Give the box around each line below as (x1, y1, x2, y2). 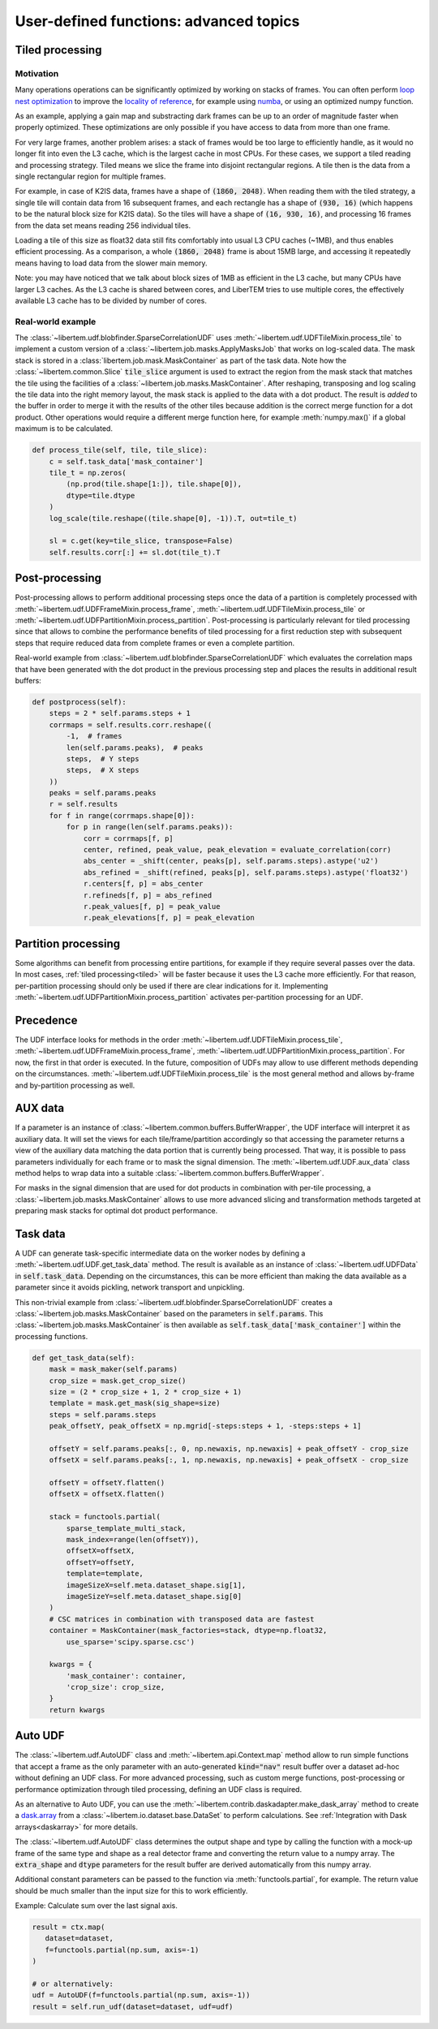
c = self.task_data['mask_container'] (49, 457, 204, 466)
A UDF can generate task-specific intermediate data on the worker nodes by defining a (15, 1248, 306, 1258)
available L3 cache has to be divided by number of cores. (15, 295, 207, 305)
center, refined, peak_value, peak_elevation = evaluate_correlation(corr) (83, 845, 392, 855)
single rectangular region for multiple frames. (15, 171, 166, 182)
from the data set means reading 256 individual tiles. (15, 220, 191, 230)
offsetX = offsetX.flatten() (49, 1489, 165, 1499)
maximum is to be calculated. (15, 424, 114, 433)
